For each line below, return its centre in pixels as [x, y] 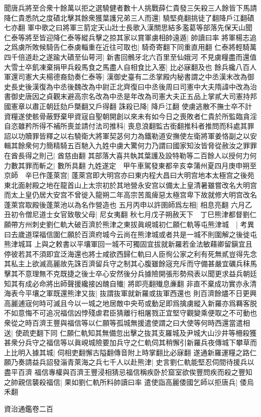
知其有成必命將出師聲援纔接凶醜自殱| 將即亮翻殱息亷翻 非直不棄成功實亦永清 [130, 283]
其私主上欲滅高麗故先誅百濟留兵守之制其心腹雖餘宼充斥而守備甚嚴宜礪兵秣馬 [130, 264]
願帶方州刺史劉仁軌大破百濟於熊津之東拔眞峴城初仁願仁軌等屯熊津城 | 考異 [129, 224]
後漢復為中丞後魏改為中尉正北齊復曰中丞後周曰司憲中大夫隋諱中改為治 [141, 86]
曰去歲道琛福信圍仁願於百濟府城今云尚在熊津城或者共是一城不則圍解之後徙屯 [130, 234]
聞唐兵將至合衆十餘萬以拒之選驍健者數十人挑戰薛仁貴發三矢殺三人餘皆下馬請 [130, 8]
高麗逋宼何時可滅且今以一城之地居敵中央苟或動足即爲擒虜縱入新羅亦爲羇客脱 [130, 303]
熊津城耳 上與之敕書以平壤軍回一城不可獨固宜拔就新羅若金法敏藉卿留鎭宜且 [128, 244]
